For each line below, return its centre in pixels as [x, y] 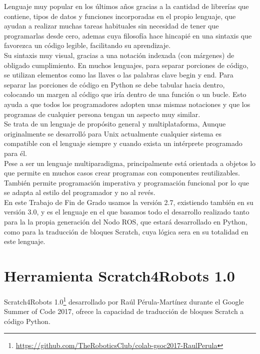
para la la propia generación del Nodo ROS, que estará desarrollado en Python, [126, 222]
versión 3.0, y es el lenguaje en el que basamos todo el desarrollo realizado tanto [127, 212]
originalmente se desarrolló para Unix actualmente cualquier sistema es [113, 133]
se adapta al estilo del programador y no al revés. [80, 192]
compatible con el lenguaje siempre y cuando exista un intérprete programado [123, 143]
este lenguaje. [25, 241]
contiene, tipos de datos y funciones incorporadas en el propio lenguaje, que [120, 16]
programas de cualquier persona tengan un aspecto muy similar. [102, 114]
